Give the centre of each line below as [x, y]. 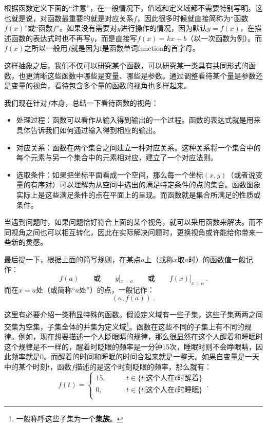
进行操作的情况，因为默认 [164, 28]
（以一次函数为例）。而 [224, 38]
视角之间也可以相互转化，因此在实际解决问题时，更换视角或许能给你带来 [133, 232]
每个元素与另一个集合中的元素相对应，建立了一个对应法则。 [117, 157]
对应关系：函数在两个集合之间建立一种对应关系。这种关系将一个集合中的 [138, 147]
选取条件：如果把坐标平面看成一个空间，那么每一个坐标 [110, 174]
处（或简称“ [56, 289]
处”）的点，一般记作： [117, 289]
